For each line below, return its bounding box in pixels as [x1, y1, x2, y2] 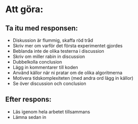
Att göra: [5, 4, 43, 15]
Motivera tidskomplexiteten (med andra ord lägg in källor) [12, 75, 134, 81]
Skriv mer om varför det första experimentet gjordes [12, 43, 123, 49]
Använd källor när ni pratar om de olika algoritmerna [12, 70, 123, 76]
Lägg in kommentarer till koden [12, 65, 78, 70]
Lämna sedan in [12, 114, 47, 120]
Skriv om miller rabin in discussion [12, 53, 85, 59]
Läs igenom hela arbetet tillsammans [12, 108, 90, 115]
